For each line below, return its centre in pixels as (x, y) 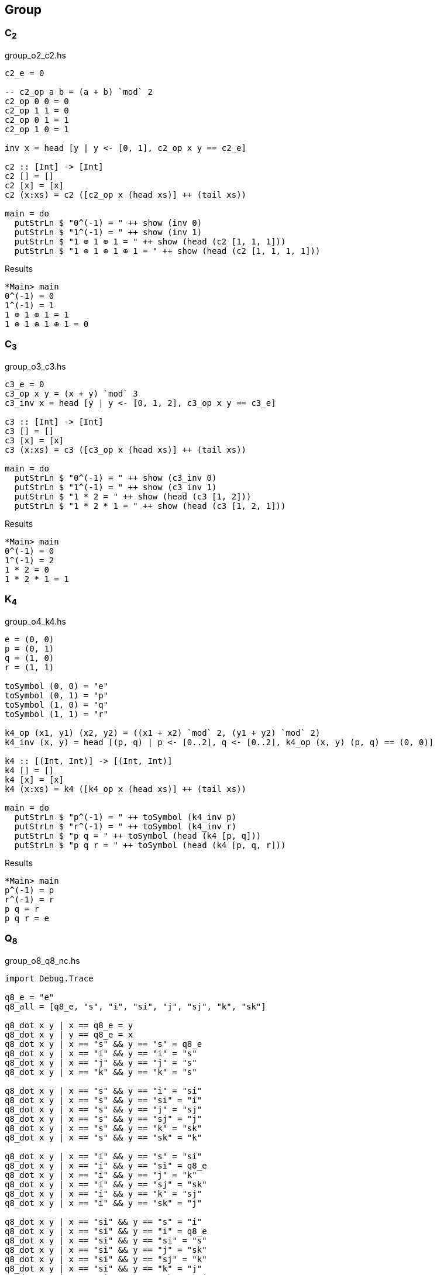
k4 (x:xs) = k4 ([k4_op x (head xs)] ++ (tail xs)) (126, 789)
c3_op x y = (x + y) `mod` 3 (71, 394)
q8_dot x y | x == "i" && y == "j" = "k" (101, 1175)
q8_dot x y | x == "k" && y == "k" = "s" (101, 1072)
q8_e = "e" (30, 997)
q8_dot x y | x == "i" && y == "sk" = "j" (104, 1203)
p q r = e (27, 919)
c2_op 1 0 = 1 (37, 130)
